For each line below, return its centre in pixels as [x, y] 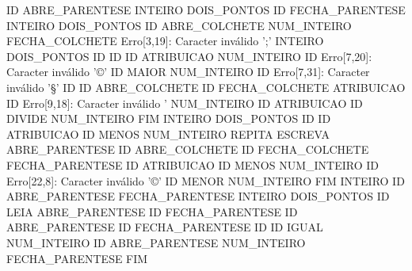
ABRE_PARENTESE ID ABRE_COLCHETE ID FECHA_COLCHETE [188, 149]
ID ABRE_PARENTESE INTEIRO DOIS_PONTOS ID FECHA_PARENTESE [206, 10]
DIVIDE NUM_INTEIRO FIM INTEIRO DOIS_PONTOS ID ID [169, 118]
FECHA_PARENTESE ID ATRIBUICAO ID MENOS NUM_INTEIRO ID [193, 164]
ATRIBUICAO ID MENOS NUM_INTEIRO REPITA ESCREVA [168, 134]
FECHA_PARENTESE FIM [77, 258]
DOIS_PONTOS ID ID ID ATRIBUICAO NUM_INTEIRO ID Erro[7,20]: [189, 56]
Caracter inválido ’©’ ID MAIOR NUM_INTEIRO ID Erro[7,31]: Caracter [188, 72]
